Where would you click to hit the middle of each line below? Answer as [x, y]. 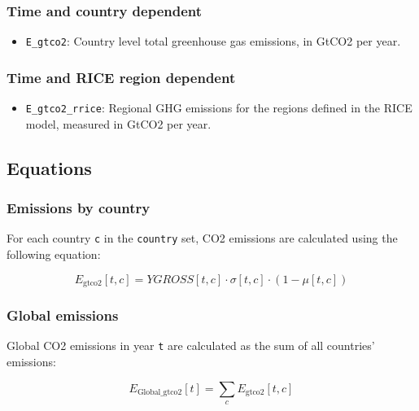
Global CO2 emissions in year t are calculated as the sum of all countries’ [191, 345]
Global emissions [63, 315]
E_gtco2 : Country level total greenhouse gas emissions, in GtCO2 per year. [213, 41]
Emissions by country [79, 208]
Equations [49, 167]
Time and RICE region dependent [121, 77]
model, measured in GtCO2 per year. [118, 123]
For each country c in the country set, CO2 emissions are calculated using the [202, 238]
